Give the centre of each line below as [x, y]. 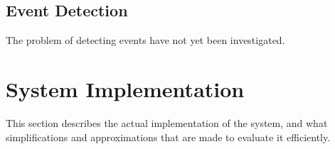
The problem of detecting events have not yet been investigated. [145, 40]
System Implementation [125, 88]
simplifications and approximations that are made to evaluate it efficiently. [168, 137]
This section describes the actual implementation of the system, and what [167, 122]
